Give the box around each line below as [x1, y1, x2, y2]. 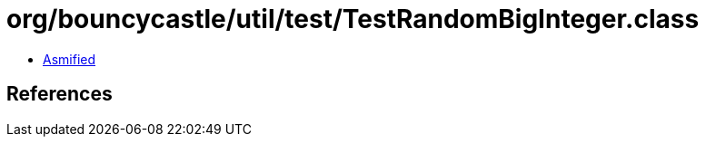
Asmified [43, 51, 96, 67]
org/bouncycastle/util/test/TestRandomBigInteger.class [6, 4, 700, 34]
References [6, 82, 113, 106]
